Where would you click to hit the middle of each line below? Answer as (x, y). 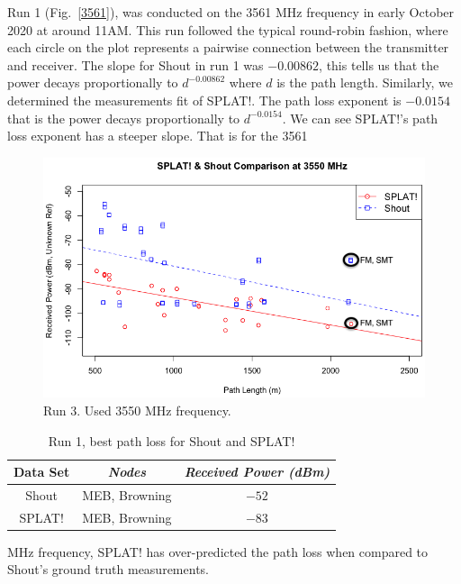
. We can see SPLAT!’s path (360, 118)
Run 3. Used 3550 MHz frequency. (137, 410)
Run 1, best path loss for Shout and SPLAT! (172, 440)
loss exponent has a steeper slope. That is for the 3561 (158, 136)
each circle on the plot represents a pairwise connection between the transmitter (228, 47)
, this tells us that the (379, 64)
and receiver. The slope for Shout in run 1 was (136, 64)
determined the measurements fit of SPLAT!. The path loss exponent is (204, 100)
